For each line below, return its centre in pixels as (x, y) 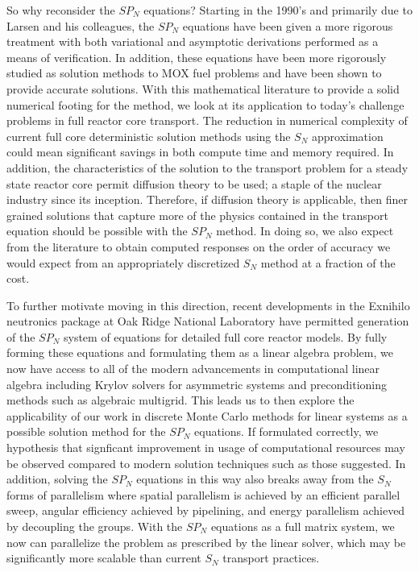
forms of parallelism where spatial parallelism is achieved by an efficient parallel (203, 494)
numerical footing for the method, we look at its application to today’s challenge (205, 104)
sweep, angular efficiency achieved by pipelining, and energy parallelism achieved (206, 510)
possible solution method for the (86, 431)
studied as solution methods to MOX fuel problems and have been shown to (194, 73)
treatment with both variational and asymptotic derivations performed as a (193, 41)
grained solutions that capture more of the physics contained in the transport (197, 215)
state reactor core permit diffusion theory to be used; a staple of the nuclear (194, 183)
